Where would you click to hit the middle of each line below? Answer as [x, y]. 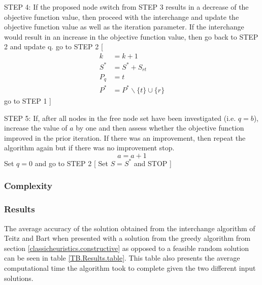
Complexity [28, 186]
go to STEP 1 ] [28, 101]
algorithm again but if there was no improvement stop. [89, 148]
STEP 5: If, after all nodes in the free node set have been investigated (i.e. [120, 118]
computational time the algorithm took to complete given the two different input [130, 268]
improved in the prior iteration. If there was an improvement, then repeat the [125, 137]
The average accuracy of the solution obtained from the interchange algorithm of [130, 228]
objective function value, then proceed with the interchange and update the [122, 17]
